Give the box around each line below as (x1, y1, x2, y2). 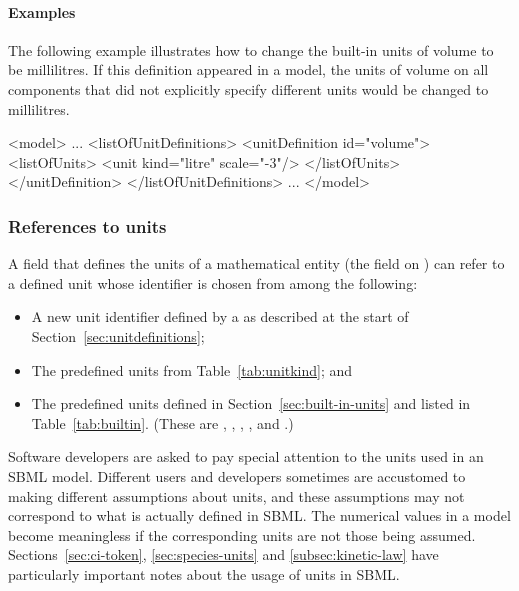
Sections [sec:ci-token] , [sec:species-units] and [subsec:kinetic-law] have (8, 544, 439, 565)
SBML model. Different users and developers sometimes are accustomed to (8, 465, 466, 486)
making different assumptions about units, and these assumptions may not (8, 485, 465, 506)
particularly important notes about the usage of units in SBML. (8, 563, 400, 584)
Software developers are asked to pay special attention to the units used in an (8, 446, 484, 467)
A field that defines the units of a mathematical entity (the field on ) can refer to (8, 253, 505, 274)
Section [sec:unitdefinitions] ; (31, 325, 205, 346)
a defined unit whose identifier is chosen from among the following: (8, 272, 418, 293)
